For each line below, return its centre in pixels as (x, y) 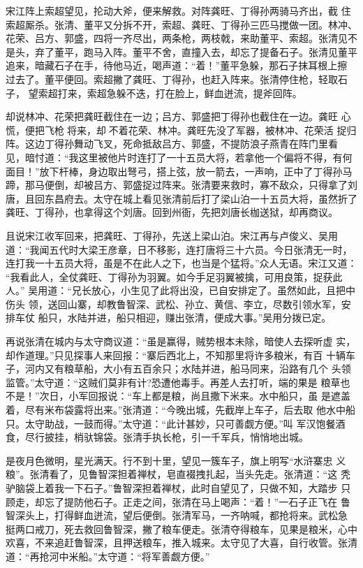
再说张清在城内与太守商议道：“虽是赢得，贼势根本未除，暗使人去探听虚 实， (181, 341)
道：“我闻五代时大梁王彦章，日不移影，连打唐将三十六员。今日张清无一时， (179, 249)
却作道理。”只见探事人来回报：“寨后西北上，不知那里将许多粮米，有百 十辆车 (180, 355)
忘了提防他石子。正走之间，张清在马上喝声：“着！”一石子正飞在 (191, 501)
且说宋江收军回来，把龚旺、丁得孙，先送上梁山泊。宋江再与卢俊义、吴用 (172, 235)
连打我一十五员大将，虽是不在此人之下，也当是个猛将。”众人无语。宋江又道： (181, 263)
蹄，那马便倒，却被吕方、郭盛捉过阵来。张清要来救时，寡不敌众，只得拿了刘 (181, 185)
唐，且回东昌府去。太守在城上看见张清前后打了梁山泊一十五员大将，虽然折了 (181, 198)
